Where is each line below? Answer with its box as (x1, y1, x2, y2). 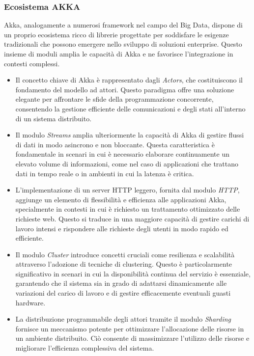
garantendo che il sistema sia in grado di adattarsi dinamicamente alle (15, 278, 227, 288)
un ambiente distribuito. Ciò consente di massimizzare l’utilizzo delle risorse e (15, 333, 250, 343)
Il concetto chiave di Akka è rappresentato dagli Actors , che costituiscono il (15, 75, 243, 85)
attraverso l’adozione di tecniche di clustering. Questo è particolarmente (15, 259, 232, 269)
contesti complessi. (4, 58, 60, 68)
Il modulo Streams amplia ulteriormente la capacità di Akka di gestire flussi (15, 130, 244, 140)
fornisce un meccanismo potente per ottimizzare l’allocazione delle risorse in (15, 323, 244, 333)
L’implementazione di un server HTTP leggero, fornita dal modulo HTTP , (15, 185, 240, 195)
